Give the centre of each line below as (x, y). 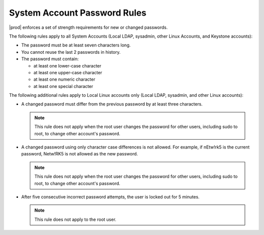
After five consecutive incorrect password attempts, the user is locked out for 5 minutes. (110, 197)
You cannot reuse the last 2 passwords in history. (71, 52)
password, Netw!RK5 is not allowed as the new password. (80, 154)
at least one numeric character (64, 79)
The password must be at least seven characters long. (76, 45)
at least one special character (63, 86)
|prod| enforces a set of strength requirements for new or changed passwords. (88, 27)
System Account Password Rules (78, 13)
